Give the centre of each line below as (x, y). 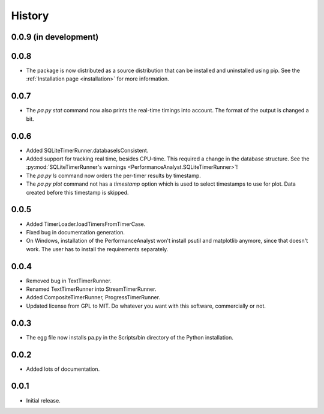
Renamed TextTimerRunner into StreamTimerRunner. (91, 289)
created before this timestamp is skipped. (77, 192)
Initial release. (43, 400)
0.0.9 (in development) (55, 37)
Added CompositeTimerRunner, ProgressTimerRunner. (93, 297)
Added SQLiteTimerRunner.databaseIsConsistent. (87, 150)
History (30, 16)
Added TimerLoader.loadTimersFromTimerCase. (86, 224)
